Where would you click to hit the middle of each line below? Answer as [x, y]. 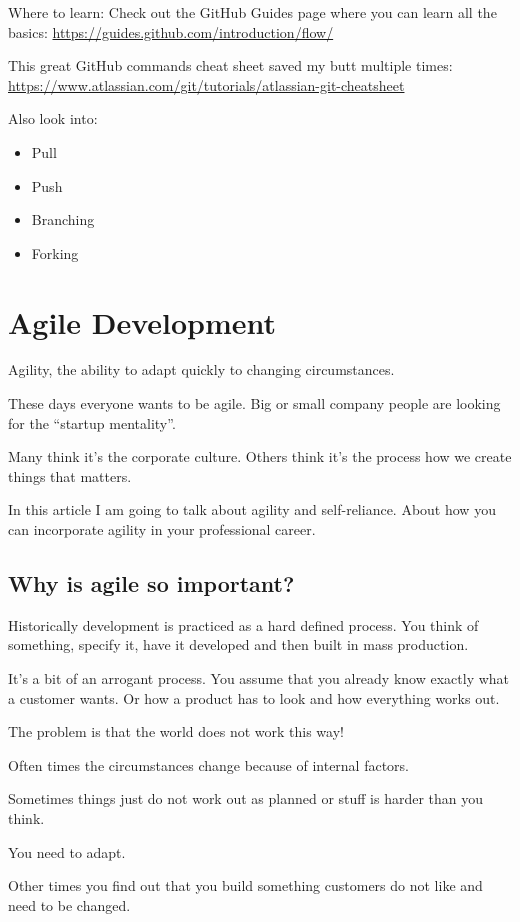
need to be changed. [69, 904]
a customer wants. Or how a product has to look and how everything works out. [254, 697]
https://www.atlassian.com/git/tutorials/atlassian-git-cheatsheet [206, 84]
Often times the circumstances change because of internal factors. [209, 764]
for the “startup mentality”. [92, 422]
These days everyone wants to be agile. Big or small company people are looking [254, 403]
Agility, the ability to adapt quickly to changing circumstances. [201, 369]
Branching [63, 219]
